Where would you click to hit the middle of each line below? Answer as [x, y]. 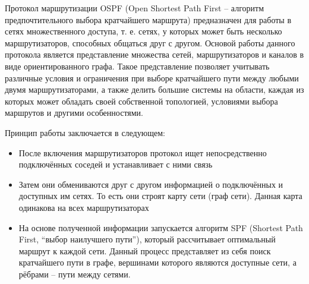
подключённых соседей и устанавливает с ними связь [116, 164]
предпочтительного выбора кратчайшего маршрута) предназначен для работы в [148, 19]
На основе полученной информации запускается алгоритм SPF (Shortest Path [161, 227]
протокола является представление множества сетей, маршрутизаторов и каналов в [154, 54]
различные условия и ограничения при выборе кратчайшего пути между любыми [152, 78]
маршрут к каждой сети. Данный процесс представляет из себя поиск [145, 250]
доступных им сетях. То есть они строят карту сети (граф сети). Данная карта [160, 196]
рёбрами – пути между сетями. [75, 274]
